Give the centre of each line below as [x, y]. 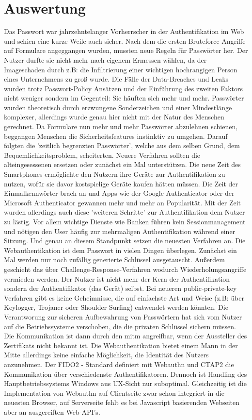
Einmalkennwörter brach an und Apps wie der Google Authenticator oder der [119, 193]
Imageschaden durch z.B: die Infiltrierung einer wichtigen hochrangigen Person [121, 69]
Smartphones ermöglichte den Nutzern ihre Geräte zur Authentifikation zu [115, 174]
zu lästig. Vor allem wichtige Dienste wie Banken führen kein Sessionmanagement [125, 221]
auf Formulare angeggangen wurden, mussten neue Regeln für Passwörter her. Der [126, 50]
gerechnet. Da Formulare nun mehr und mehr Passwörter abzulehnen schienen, [121, 126]
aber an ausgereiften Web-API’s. [52, 412]
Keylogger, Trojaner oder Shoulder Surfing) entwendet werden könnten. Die [116, 307]
